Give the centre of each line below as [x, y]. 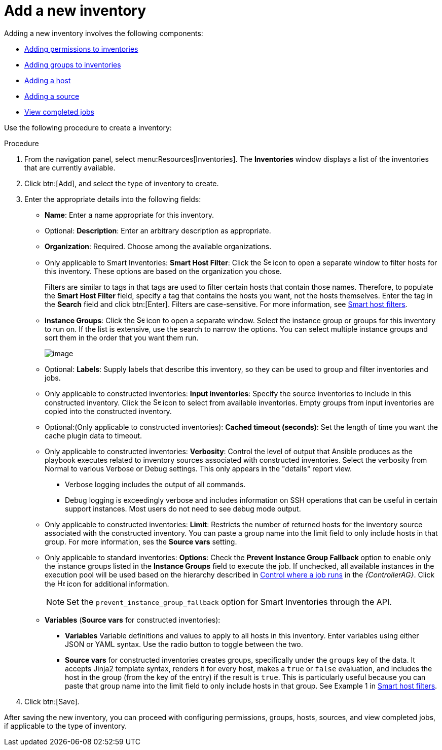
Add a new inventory [75, 11]
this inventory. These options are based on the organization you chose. [163, 271]
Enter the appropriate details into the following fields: [113, 199]
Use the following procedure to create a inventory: [88, 127]
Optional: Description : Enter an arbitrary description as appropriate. [158, 230]
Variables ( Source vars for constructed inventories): [133, 620]
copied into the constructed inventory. [108, 411]
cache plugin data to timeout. [94, 435]
